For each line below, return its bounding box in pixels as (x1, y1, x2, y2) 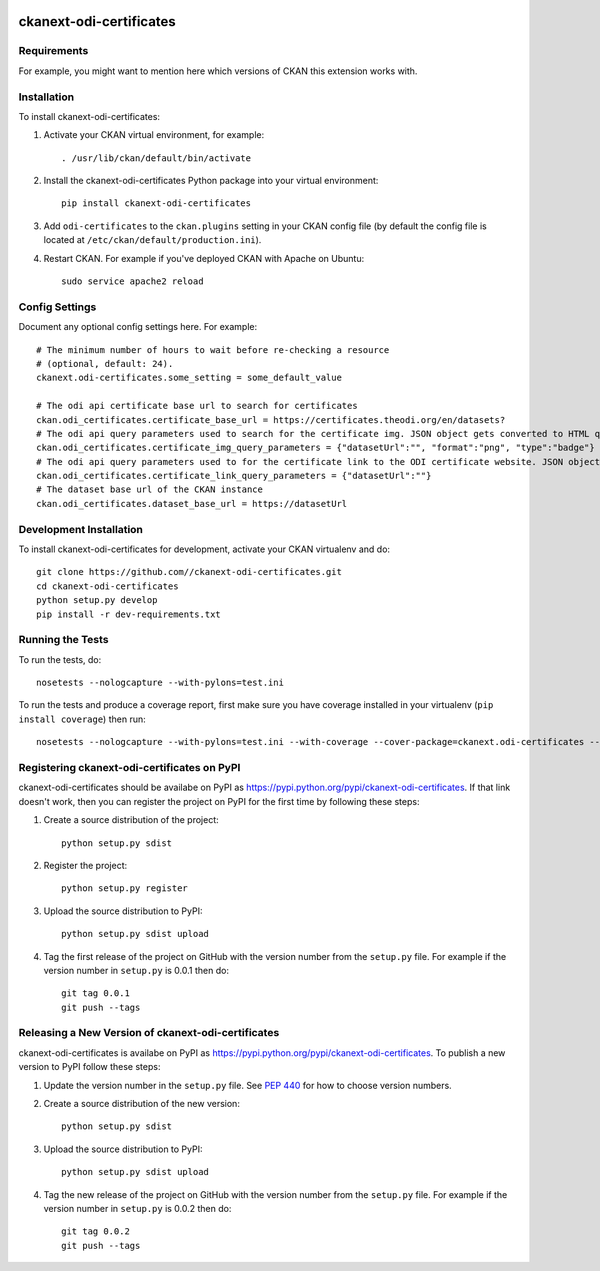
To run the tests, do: (18, 653, 102, 665)
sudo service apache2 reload (61, 276, 204, 287)
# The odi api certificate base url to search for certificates (36, 400, 359, 412)
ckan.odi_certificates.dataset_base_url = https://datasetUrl (36, 498, 348, 509)
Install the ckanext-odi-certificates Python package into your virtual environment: (43, 175, 379, 187)
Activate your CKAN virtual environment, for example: (43, 129, 265, 141)
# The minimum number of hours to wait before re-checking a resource (36, 344, 390, 355)
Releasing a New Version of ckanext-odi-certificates (18, 1026, 280, 1040)
